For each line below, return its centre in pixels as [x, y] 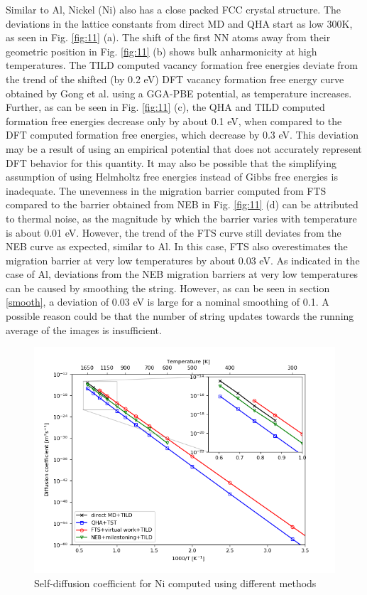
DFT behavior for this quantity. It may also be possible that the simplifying [171, 162]
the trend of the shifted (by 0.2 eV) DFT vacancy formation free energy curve [175, 79]
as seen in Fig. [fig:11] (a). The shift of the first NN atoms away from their [168, 37]
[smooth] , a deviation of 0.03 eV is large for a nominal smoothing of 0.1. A [168, 302]
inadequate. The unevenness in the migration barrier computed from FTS [166, 190]
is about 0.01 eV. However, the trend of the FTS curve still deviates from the [174, 232]
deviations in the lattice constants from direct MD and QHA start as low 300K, [179, 23]
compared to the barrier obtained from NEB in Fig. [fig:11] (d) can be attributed [182, 204]
